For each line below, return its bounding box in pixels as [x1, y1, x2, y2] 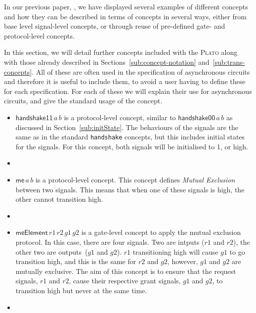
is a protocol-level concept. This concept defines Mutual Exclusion [35, 174, 235, 184]
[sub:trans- [213, 56, 245, 67]
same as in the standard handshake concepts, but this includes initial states [15, 132, 245, 142]
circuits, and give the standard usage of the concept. [4, 95, 163, 106]
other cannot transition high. [15, 194, 103, 204]
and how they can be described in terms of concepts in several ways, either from [4, 11, 247, 21]
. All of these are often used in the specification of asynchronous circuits [32, 66, 250, 77]
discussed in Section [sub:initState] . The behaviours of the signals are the [15, 122, 239, 132]
